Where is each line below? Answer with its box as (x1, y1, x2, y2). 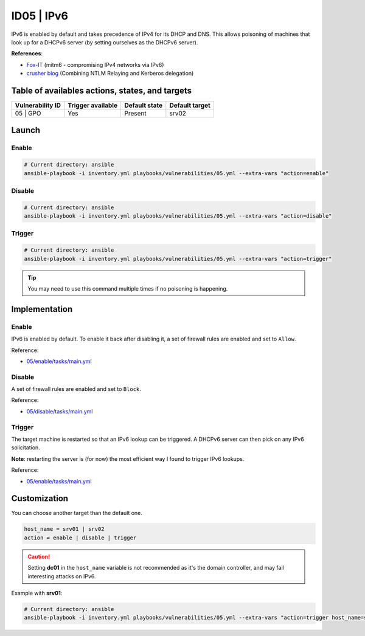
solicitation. (11, 444, 41, 451)
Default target (169, 101, 211, 109)
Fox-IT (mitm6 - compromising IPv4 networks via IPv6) (26, 61, 164, 68)
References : (11, 50, 43, 57)
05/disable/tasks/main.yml (26, 407, 93, 415)
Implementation (11, 304, 73, 314)
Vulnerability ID (15, 101, 61, 109)
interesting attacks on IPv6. (27, 572, 96, 580)
